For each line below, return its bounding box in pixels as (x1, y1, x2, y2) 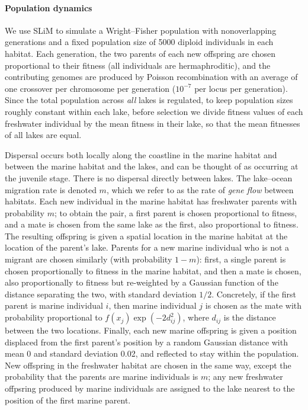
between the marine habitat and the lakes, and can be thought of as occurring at (5, 160, 299, 172)
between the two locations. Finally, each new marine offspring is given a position (5, 324, 297, 337)
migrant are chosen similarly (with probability (5, 253, 172, 265)
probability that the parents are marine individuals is (5, 370, 198, 383)
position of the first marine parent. (5, 393, 131, 406)
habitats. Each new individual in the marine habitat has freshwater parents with (5, 195, 297, 207)
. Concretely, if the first (211, 287, 297, 300)
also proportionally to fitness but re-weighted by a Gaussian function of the (5, 276, 278, 289)
